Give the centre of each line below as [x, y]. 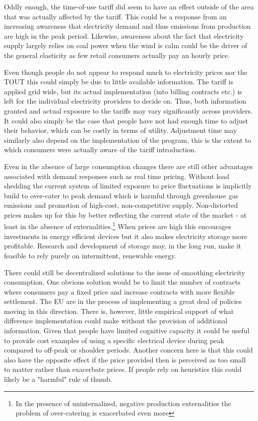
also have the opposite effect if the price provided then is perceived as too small [125, 359]
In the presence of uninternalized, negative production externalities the [123, 403]
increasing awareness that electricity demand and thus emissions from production [128, 26]
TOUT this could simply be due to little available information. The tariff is [119, 82]
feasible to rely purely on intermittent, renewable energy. [90, 255]
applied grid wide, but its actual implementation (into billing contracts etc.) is [123, 91]
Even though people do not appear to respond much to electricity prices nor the [126, 72]
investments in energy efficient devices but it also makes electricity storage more [126, 236]
